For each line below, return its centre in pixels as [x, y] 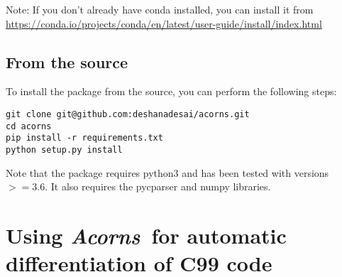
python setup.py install [64, 150]
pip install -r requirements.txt [84, 138]
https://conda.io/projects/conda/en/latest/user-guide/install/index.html [164, 23]
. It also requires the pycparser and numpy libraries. [158, 186]
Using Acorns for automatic [146, 235]
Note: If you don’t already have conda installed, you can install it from [160, 9]
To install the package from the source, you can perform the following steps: [171, 91]
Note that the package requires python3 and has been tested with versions [167, 172]
